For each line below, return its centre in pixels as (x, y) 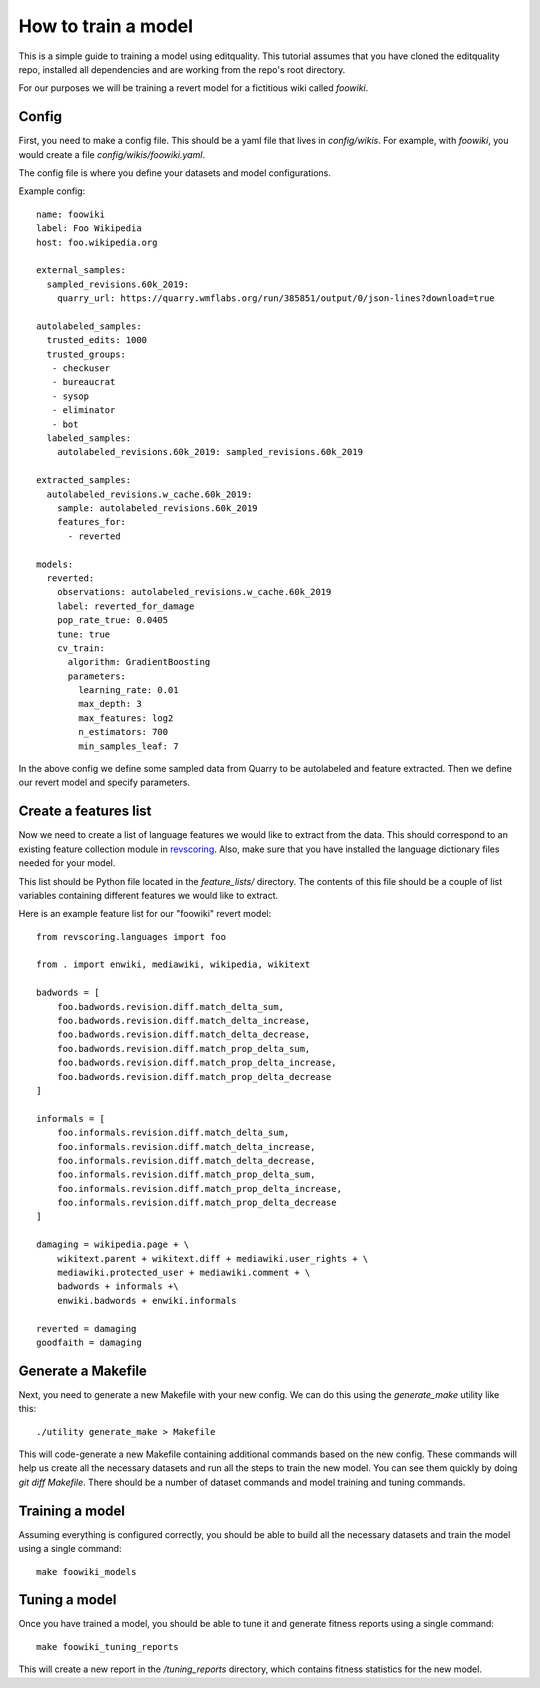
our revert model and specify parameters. (104, 782)
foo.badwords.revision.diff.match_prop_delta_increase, (196, 1063)
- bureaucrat (83, 382)
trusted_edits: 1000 (97, 340)
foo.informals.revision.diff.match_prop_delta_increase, (199, 1188)
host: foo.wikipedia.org (97, 242)
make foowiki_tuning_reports (107, 1646)
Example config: (52, 191)
